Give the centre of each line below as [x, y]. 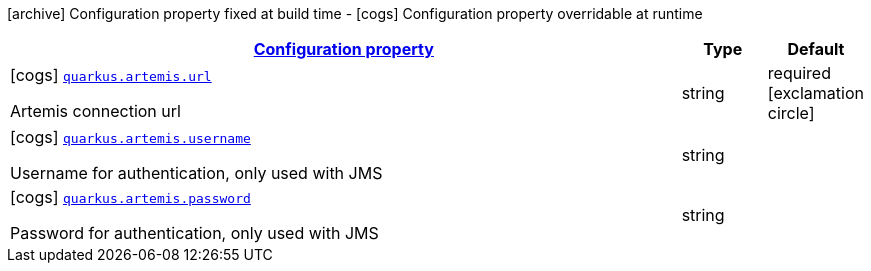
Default [816, 49]
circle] [791, 113]
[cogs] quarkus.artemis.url [111, 75]
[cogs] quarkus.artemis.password [130, 197]
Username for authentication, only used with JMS [196, 173]
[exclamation [815, 93]
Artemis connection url [95, 111]
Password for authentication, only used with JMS [194, 233]
